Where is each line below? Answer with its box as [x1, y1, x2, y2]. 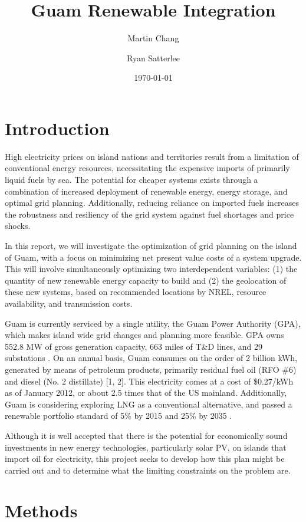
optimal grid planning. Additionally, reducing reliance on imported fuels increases [5, 196, 300, 209]
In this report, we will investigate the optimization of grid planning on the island [5, 239, 297, 251]
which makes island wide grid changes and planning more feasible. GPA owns [5, 329, 284, 341]
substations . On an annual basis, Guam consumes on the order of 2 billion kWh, [5, 352, 297, 364]
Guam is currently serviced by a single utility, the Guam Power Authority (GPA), [5, 317, 301, 329]
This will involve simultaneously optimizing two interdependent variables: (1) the [5, 262, 298, 275]
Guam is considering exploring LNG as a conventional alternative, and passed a [5, 398, 292, 410]
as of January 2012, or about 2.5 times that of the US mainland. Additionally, [5, 386, 287, 399]
